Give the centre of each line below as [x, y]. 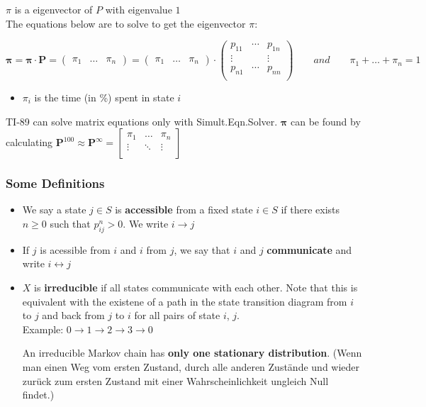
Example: [43, 329]
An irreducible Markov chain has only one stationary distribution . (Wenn [192, 353]
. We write [146, 223]
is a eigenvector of [54, 9]
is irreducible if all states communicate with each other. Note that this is [196, 287]
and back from [73, 315]
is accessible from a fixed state [184, 210]
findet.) [38, 395]
